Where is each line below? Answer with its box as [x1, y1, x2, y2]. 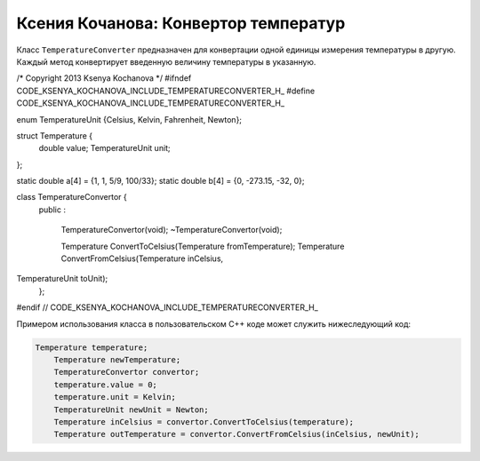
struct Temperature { [16, 130, 93, 141]
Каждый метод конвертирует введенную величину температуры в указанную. [16, 56, 316, 67]
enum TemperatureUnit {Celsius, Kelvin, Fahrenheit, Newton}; [16, 114, 243, 124]
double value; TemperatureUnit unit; [38, 143, 171, 154]
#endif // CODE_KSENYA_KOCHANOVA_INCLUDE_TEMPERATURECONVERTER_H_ [16, 302, 319, 313]
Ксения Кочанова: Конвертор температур [16, 13, 346, 33]
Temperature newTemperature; [53, 354, 181, 364]
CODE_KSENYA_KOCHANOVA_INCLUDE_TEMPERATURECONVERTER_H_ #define [16, 85, 316, 96]
